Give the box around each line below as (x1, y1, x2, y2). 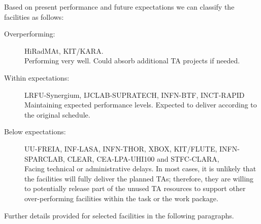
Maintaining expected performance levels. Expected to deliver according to (24, 99, 257, 110)
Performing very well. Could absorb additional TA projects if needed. (24, 55, 240, 66)
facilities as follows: (4, 11, 64, 22)
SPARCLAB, (24, 153, 65, 164)
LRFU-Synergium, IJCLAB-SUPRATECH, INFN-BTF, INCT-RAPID (24, 89, 245, 100)
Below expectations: (4, 126, 66, 137)
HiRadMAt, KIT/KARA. (24, 45, 104, 56)
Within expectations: (4, 72, 70, 83)
